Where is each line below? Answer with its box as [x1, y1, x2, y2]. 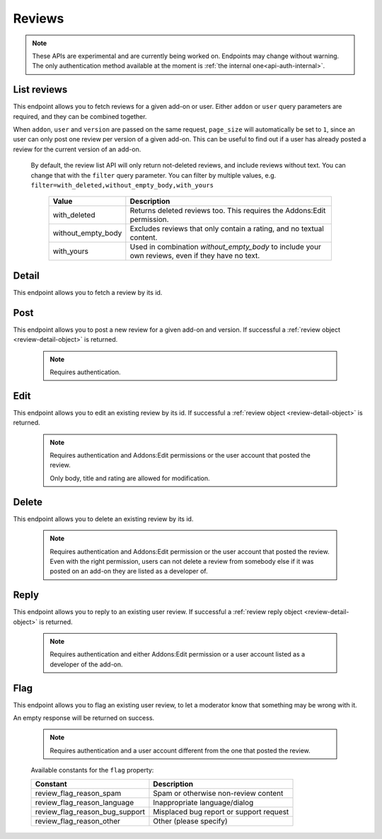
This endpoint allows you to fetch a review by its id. [13, 288, 163, 296]
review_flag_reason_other [35, 816, 120, 826]
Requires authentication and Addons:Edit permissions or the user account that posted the [50, 451, 311, 460]
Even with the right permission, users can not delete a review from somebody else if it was [50, 557, 314, 565]
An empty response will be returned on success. [13, 714, 155, 722]
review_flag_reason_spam [35, 788, 122, 798]
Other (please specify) [153, 816, 228, 826]
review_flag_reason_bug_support [35, 806, 145, 816]
